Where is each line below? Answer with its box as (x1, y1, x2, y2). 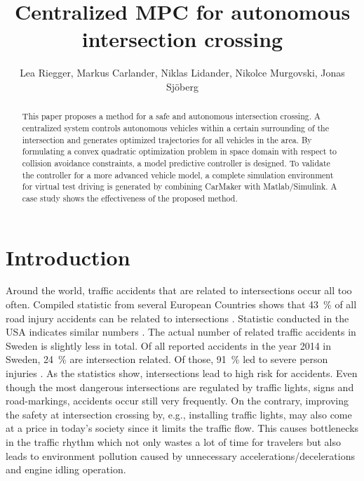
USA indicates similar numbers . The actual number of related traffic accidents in (6, 324, 356, 339)
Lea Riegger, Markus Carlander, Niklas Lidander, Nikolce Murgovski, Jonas (20, 65, 345, 80)
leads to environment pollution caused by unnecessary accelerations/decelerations (6, 448, 355, 463)
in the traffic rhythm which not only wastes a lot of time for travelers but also (6, 435, 342, 449)
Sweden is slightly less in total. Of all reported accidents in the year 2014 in (6, 338, 332, 352)
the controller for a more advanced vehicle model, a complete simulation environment (22, 169, 334, 180)
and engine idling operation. (6, 462, 126, 477)
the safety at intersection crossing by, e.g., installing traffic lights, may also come (6, 407, 352, 421)
